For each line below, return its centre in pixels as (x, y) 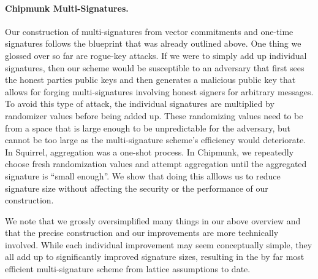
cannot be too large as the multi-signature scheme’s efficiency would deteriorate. (156, 140)
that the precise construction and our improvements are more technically (142, 233)
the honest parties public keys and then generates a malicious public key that (150, 80)
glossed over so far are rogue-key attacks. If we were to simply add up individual (156, 55)
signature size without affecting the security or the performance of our (137, 188)
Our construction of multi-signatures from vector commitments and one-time (149, 31)
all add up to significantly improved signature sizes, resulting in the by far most (155, 257)
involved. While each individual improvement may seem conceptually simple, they (159, 244)
